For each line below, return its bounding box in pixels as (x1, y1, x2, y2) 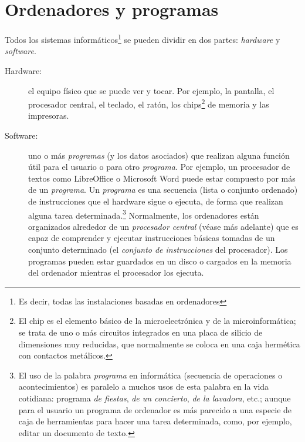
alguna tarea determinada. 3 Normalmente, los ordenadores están (28, 207, 259, 221)
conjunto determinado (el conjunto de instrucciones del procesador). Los (28, 243, 288, 255)
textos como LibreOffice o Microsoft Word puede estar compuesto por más (28, 172, 296, 184)
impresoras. (28, 109, 69, 122)
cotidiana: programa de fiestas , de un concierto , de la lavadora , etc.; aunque (18, 391, 291, 404)
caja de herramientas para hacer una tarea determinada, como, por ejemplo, (18, 415, 292, 427)
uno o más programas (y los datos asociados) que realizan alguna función (28, 149, 290, 161)
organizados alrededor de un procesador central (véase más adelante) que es (28, 220, 299, 232)
